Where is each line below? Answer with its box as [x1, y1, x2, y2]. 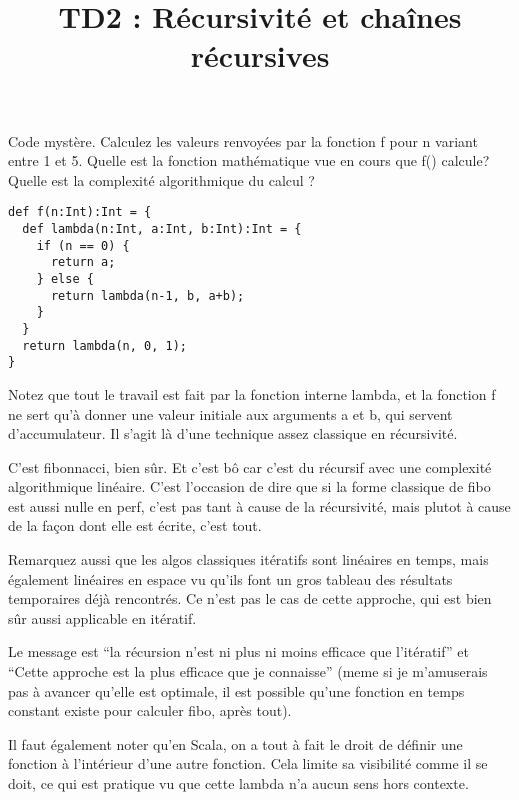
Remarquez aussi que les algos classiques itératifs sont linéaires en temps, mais [8, 549, 489, 570]
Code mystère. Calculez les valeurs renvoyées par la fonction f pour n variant [8, 130, 478, 151]
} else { [36, 271, 94, 286]
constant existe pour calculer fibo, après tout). [8, 700, 292, 721]
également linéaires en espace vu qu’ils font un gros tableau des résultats [8, 568, 453, 589]
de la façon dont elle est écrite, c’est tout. [8, 515, 262, 536]
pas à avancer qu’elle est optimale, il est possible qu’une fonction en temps [8, 680, 465, 701]
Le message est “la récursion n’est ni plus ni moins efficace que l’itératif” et [8, 641, 469, 662]
